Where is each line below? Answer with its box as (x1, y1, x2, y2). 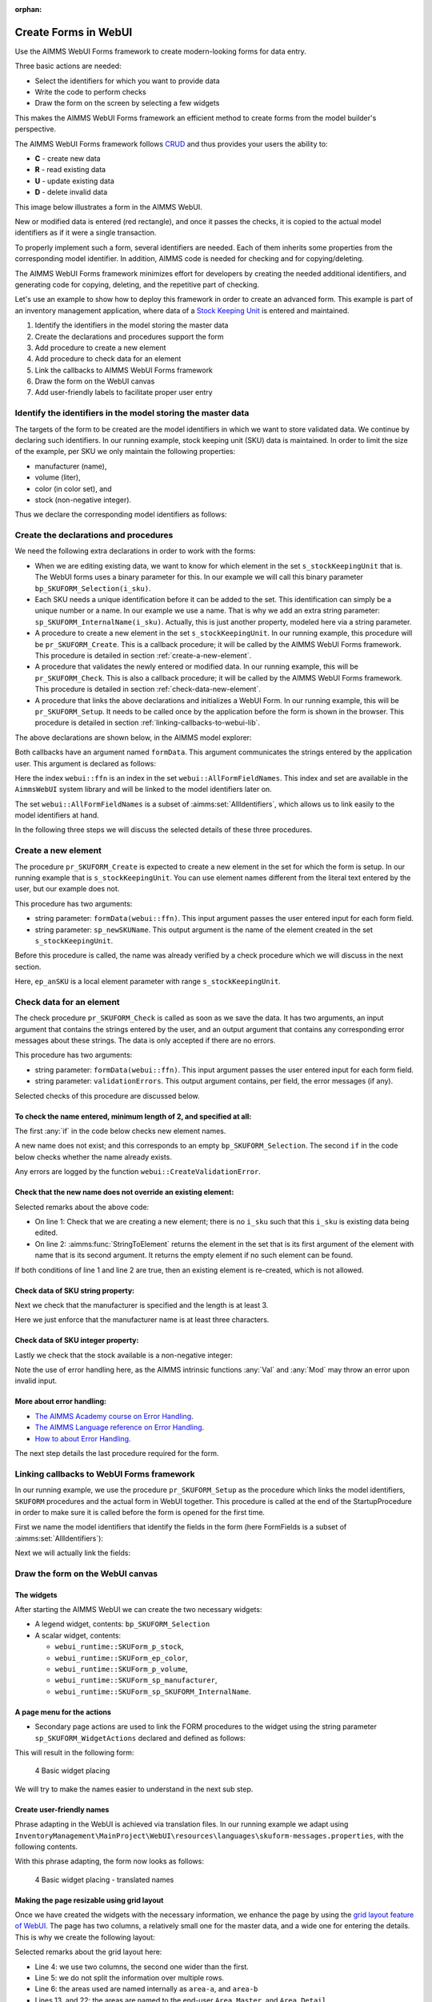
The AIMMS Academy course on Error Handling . (34, 1411, 194, 1421)
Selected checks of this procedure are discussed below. (14, 1091, 200, 1100)
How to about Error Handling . (34, 1433, 131, 1443)
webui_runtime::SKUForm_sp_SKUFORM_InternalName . (54, 1686, 251, 1696)
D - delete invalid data (34, 187, 108, 197)
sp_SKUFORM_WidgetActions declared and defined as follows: (34, 1733, 246, 1743)
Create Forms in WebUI (14, 25, 133, 39)
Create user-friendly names (14, 1804, 110, 1814)
